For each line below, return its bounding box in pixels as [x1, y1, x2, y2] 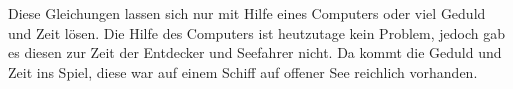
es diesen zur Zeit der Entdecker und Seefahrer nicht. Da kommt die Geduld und [8, 42, 502, 63]
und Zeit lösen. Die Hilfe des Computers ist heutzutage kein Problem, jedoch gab [8, 22, 505, 43]
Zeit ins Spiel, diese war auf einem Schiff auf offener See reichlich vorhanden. [8, 61, 478, 82]
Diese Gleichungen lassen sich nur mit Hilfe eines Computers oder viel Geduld [8, 3, 486, 23]
